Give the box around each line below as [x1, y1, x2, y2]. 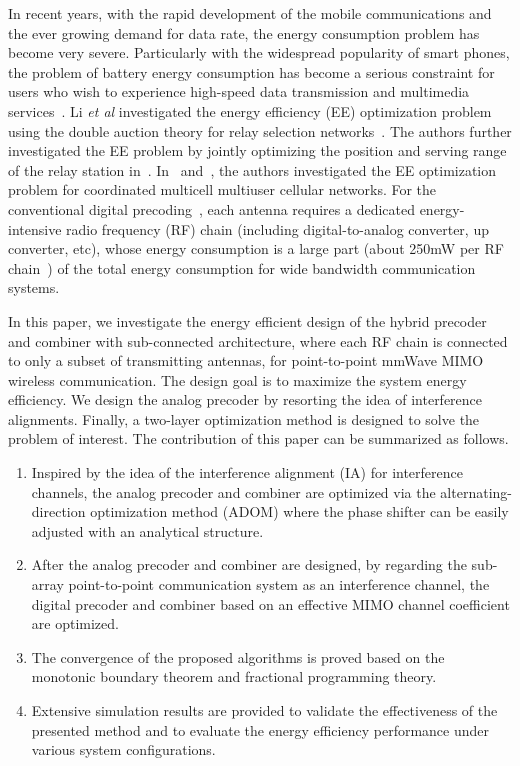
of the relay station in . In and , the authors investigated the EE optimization [8, 159, 497, 180]
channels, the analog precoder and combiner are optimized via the [31, 481, 436, 502]
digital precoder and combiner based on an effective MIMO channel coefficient [31, 593, 510, 614]
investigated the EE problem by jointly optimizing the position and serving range [8, 140, 507, 161]
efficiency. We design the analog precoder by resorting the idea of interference [8, 389, 483, 410]
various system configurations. [31, 739, 216, 760]
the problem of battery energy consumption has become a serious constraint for [8, 61, 495, 82]
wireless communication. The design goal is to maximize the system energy [8, 369, 467, 390]
